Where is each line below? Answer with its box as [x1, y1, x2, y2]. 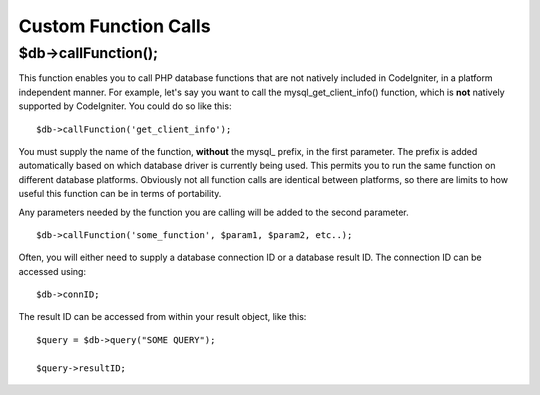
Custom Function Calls [18, 15, 211, 37]
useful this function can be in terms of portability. [18, 188, 222, 200]
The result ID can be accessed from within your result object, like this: [18, 311, 307, 323]
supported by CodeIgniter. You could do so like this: [18, 100, 232, 112]
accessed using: [18, 265, 87, 277]
